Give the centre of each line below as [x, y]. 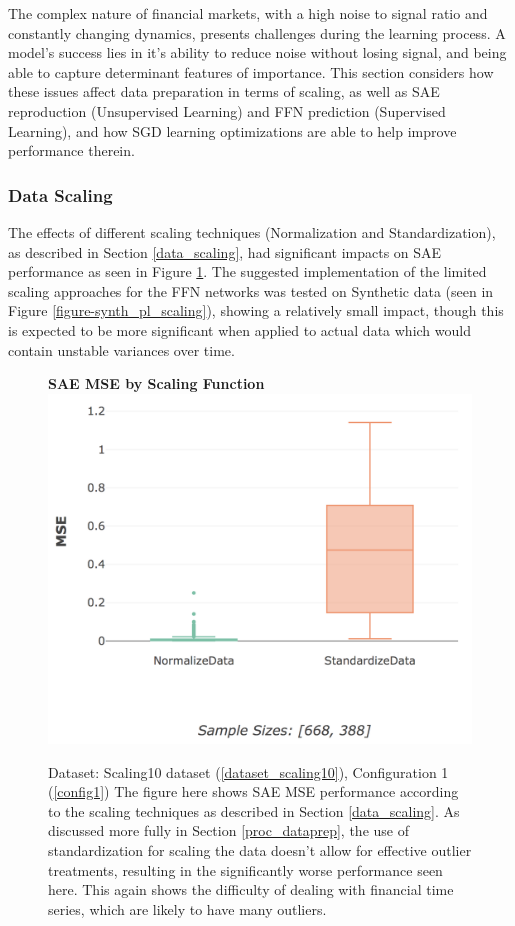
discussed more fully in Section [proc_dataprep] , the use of [228, 830]
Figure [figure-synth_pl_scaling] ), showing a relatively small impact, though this [256, 310]
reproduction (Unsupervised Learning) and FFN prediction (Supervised [227, 110]
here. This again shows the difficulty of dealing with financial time [251, 889]
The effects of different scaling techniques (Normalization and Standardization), [252, 231]
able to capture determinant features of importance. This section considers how [251, 71]
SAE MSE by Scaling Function [156, 383]
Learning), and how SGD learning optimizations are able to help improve [232, 130]
